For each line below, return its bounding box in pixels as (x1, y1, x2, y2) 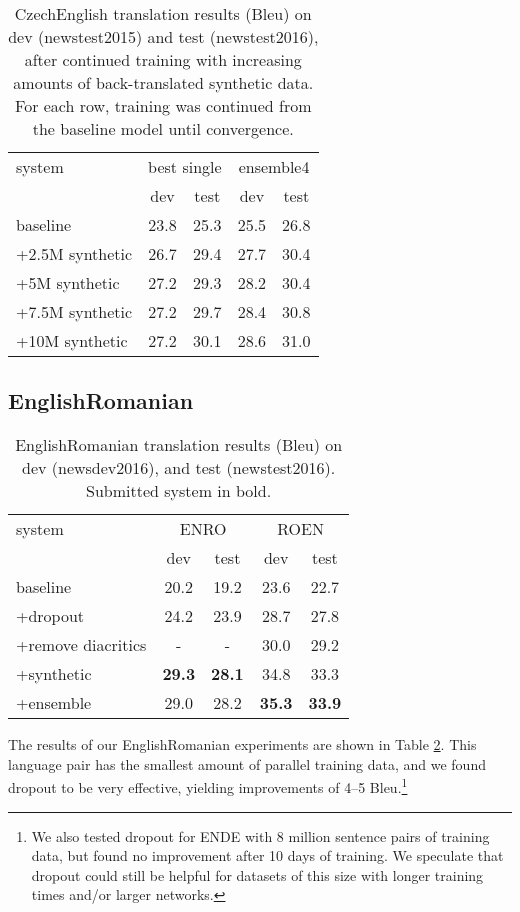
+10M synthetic (16, 329, 128, 352)
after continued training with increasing (24, 48, 302, 71)
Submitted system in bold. (86, 479, 272, 503)
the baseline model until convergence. (32, 117, 294, 140)
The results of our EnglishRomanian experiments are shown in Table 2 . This (8, 734, 477, 755)
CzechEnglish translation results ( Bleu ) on (14, 2, 312, 25)
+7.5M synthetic (16, 300, 133, 323)
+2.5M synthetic (16, 242, 133, 265)
